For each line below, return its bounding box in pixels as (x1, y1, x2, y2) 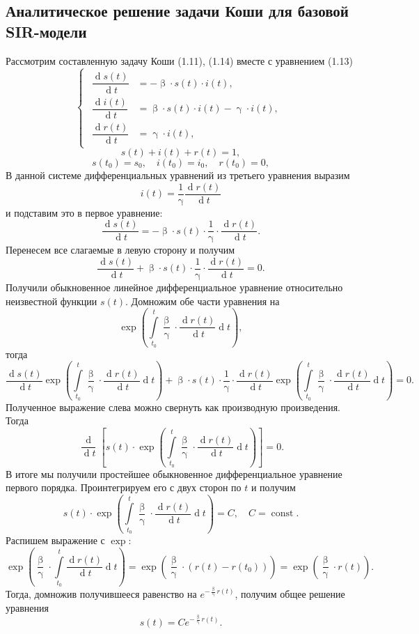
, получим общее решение (235, 587, 345, 601)
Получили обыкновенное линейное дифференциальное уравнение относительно (6, 279, 343, 294)
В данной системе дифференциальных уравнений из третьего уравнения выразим (6, 168, 350, 182)
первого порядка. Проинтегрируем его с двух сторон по (6, 480, 242, 495)
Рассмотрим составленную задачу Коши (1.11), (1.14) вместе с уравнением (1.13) (6, 53, 353, 68)
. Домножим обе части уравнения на (125, 293, 280, 308)
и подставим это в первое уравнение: (6, 205, 163, 219)
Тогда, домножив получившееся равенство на (6, 587, 197, 601)
